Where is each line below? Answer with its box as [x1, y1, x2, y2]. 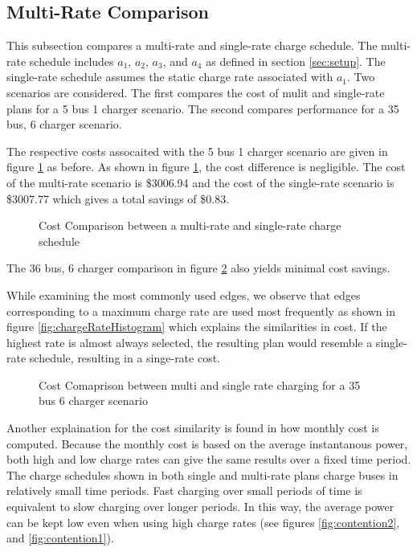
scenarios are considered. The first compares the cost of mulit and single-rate [6, 84, 385, 100]
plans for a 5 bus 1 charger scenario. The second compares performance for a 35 [6, 100, 399, 117]
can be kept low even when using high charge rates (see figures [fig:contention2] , [6, 513, 400, 530]
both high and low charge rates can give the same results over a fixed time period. [6, 451, 411, 468]
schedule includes [29, 52, 114, 69]
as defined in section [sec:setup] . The [206, 52, 386, 69]
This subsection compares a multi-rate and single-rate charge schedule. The [6, 37, 378, 54]
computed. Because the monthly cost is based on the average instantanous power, [6, 435, 408, 452]
